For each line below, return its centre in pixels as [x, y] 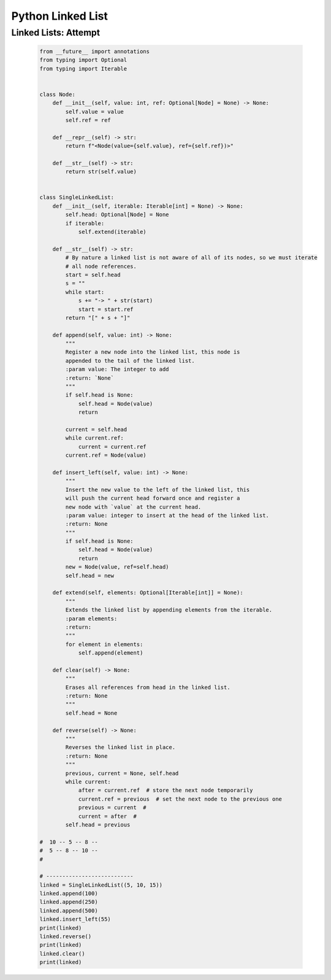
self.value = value [94, 111]
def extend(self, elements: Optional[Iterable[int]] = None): [148, 593]
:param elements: [91, 618]
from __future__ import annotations [95, 51]
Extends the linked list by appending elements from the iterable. [169, 610]
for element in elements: [104, 644]
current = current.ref [112, 446]
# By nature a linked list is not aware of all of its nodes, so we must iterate [192, 258]
